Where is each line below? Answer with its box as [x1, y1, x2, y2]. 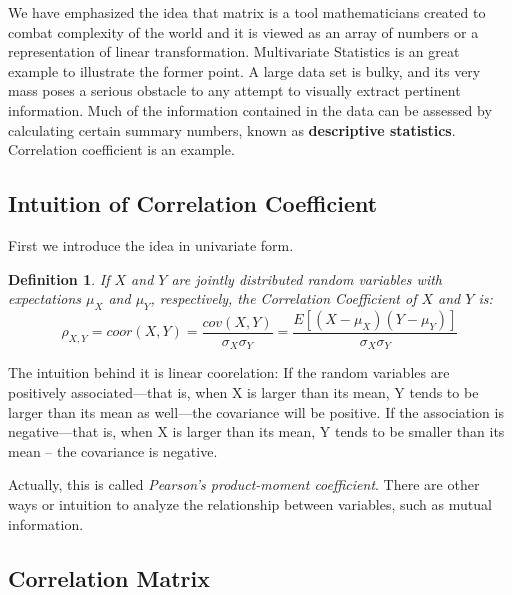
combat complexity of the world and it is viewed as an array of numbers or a [8, 21, 479, 42]
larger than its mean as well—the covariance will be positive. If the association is [8, 401, 504, 422]
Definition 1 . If [8, 268, 110, 289]
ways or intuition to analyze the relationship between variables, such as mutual [8, 493, 492, 514]
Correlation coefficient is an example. [8, 139, 235, 160]
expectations [8, 288, 82, 309]
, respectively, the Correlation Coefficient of [150, 288, 417, 309]
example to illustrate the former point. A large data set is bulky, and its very [8, 60, 481, 81]
